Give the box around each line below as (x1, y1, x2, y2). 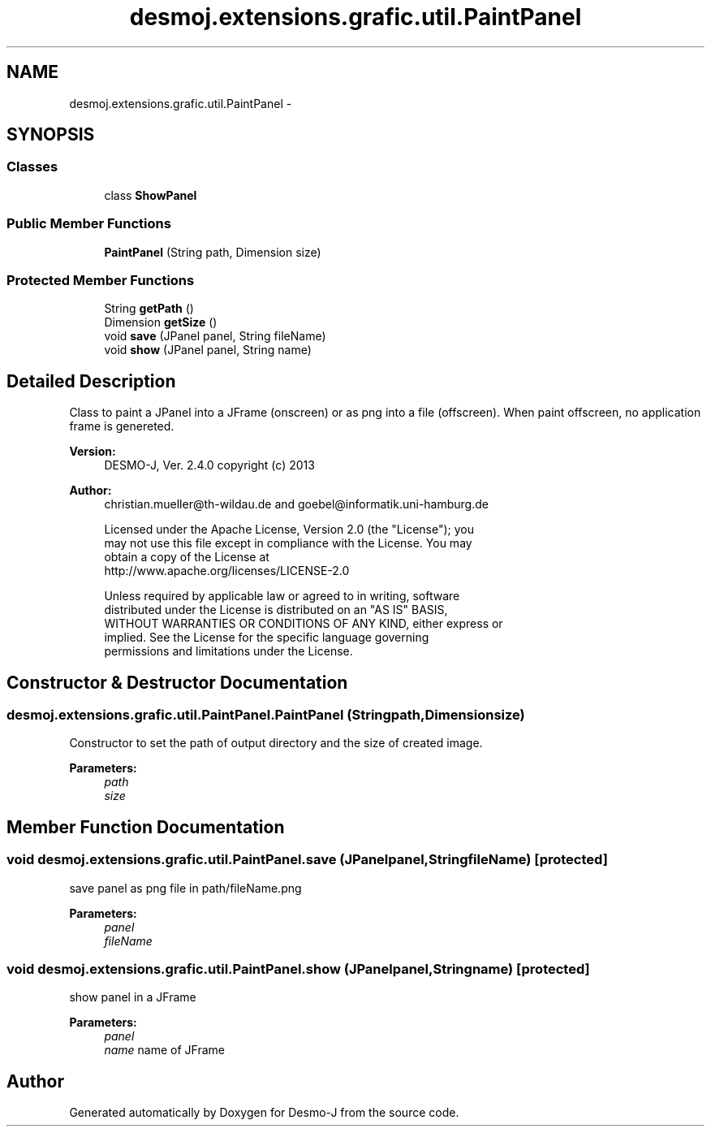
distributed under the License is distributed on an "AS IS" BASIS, (104, 603, 448, 617)
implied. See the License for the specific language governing (104, 630, 429, 645)
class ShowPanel (104, 188, 197, 202)
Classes (6, 158, 58, 175)
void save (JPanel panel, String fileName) (104, 329, 326, 344)
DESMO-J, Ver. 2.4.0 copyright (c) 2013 (104, 458, 315, 473)
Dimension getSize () (104, 315, 218, 330)
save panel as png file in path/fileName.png (69, 880, 302, 895)
